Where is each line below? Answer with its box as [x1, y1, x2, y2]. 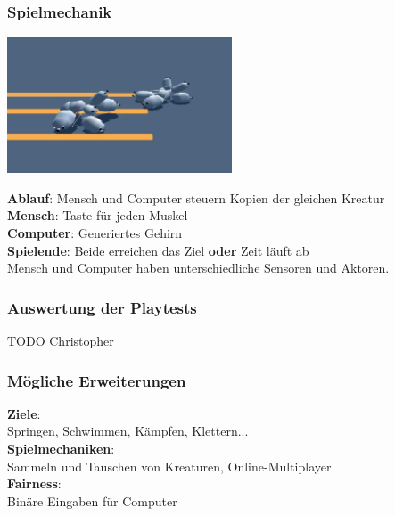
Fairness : [7, 474, 62, 493]
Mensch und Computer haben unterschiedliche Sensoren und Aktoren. [7, 258, 390, 277]
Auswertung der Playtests [7, 296, 197, 318]
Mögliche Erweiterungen [7, 369, 186, 391]
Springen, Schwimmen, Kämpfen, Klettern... [7, 422, 249, 440]
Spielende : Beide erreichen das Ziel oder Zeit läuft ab [7, 241, 309, 259]
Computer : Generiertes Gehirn [7, 224, 183, 242]
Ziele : [7, 404, 41, 422]
